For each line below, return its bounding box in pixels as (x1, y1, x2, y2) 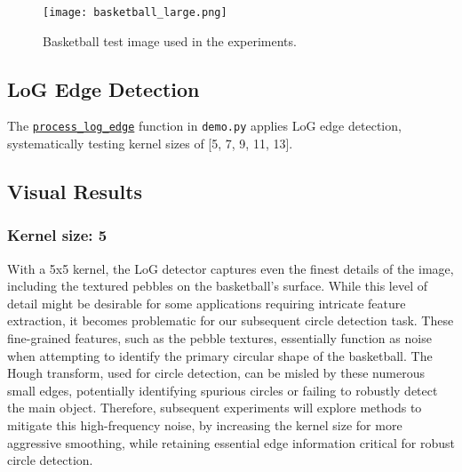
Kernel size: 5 (7, 224, 108, 246)
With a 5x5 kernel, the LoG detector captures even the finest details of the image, (7, 259, 454, 277)
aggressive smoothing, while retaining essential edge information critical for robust (7, 433, 455, 452)
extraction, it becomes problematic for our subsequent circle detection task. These (7, 311, 454, 330)
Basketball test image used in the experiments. (43, 31, 297, 50)
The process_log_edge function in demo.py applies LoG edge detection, (7, 116, 402, 135)
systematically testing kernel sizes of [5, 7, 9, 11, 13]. (7, 134, 293, 153)
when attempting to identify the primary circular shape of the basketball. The (7, 346, 433, 364)
